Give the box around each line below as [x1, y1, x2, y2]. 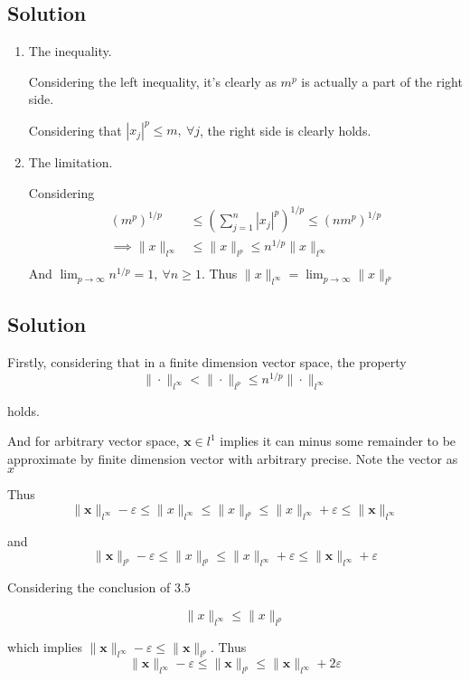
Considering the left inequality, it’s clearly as [28, 71, 277, 90]
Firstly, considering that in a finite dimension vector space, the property [7, 353, 407, 372]
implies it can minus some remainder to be [220, 431, 456, 450]
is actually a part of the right [301, 71, 463, 90]
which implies [7, 637, 82, 656]
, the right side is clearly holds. [200, 120, 371, 139]
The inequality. [28, 42, 112, 61]
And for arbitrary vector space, [7, 431, 180, 450]
